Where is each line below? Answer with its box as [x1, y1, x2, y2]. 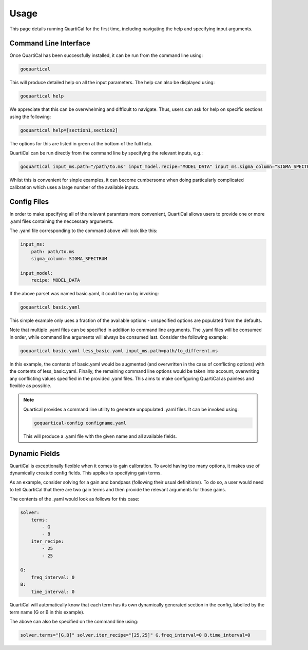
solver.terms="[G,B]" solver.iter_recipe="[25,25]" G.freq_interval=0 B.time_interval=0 [20, 632, 251, 638]
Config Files [9, 198, 49, 206]
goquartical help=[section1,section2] [20, 127, 118, 133]
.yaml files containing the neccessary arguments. [9, 218, 114, 224]
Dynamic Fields [9, 449, 60, 458]
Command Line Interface [9, 39, 91, 48]
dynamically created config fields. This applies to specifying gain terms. [9, 470, 162, 476]
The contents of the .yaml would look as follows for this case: [9, 496, 140, 502]
